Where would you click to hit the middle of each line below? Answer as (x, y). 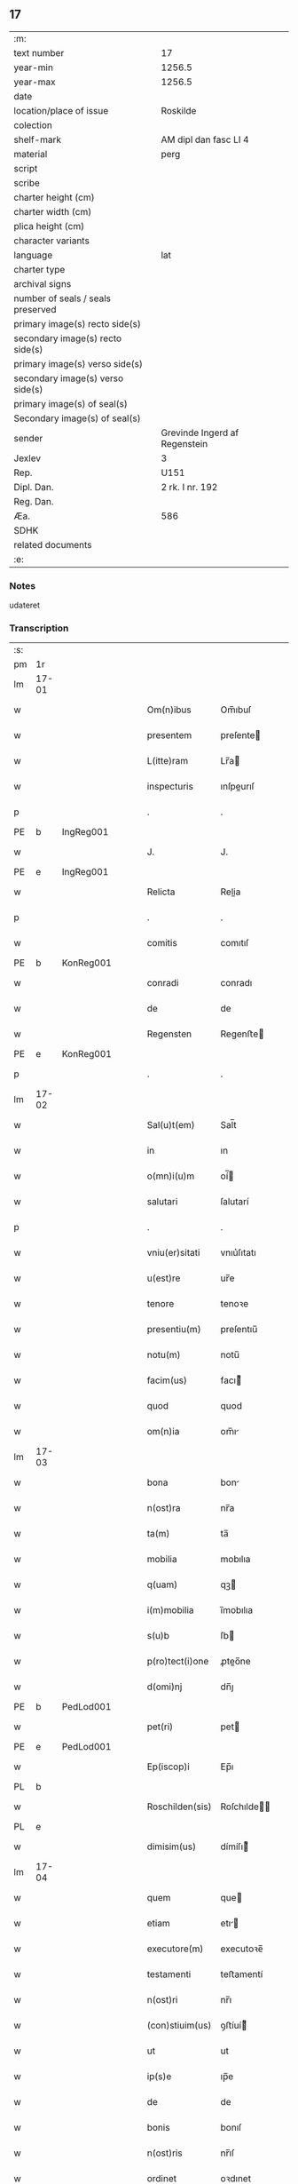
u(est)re (164, 1278)
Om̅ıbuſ (236, 710)
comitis (162, 943)
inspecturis (170, 787)
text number (39, 52)
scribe (27, 183)
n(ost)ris (165, 2153)
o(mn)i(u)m (171, 1176)
